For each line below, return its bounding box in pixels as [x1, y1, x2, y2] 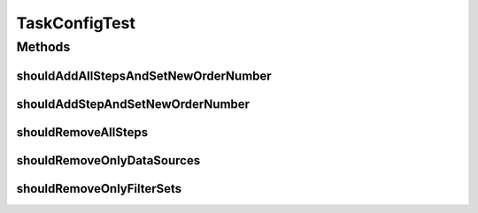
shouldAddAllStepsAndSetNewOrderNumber [16, 68, 272, 83]
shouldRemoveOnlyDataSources [16, 153, 201, 168]
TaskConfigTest [16, 13, 136, 33]
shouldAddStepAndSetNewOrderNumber [16, 96, 251, 111]
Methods [16, 39, 71, 55]
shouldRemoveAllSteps [16, 125, 149, 140]
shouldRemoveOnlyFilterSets [16, 181, 182, 196]
